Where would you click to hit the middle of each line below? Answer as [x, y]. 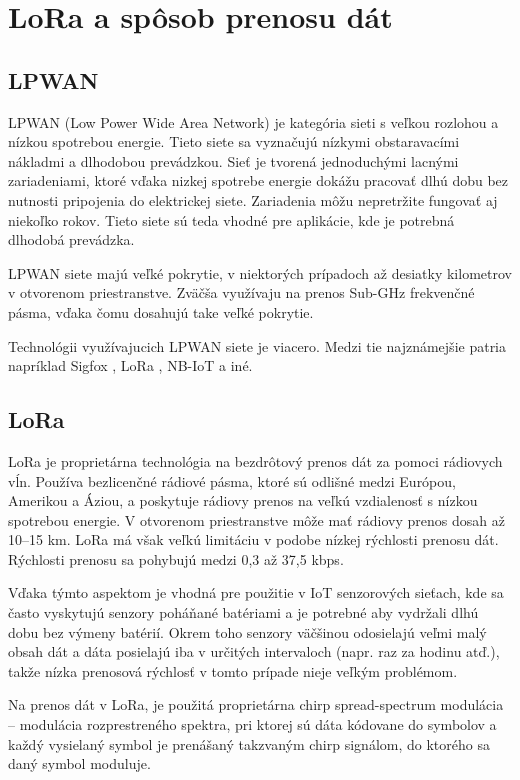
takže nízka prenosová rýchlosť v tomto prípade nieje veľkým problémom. [233, 670]
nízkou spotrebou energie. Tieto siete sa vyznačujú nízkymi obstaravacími [234, 141]
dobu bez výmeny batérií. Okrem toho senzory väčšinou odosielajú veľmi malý [247, 631]
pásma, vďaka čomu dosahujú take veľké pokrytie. [161, 311]
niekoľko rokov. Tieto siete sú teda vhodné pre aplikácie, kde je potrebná [231, 219]
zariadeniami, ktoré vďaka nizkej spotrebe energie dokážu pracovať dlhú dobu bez [258, 180]
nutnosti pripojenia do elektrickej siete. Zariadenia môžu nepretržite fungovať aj [253, 199]
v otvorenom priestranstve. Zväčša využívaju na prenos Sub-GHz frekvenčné [241, 292]
